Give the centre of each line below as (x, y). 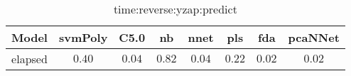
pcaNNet (314, 37)
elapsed (29, 59)
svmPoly (83, 37)
